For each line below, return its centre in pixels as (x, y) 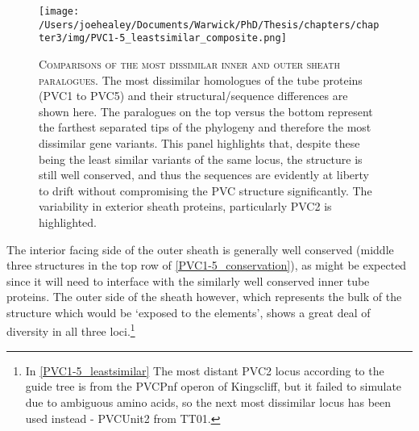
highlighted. (68, 222)
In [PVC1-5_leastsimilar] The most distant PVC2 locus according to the (205, 370)
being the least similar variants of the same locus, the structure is (201, 159)
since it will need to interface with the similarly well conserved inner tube (188, 280)
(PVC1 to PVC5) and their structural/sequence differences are (193, 96)
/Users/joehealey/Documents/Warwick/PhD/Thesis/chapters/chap (209, 25)
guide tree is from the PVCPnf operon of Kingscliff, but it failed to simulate (214, 386)
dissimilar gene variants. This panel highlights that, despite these (199, 142)
